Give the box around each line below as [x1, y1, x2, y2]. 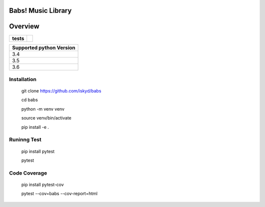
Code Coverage [9, 170, 48, 177]
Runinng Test [9, 136, 42, 143]
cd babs [21, 97, 38, 103]
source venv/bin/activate [21, 115, 72, 121]
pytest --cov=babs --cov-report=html [21, 191, 98, 197]
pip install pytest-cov [21, 181, 64, 187]
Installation [9, 76, 37, 83]
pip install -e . [21, 124, 49, 130]
